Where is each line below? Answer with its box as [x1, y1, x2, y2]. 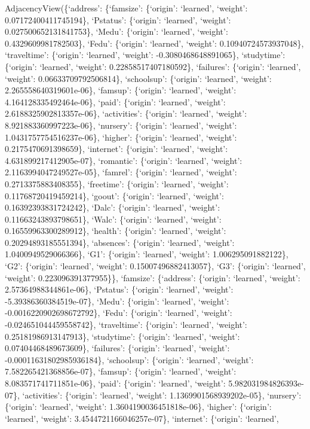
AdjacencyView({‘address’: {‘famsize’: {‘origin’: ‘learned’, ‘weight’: [5, 2, 248, 14]
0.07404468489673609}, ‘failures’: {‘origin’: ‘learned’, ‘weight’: [5, 342, 230, 354]
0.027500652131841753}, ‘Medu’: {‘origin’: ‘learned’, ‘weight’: [5, 25, 228, 38]
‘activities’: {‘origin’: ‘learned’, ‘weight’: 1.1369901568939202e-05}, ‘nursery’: [22, 388, 302, 401]
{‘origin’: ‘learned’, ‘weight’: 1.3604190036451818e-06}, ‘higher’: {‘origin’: [5, 400, 272, 413]
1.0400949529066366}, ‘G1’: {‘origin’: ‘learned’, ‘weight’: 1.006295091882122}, [5, 248, 288, 260]
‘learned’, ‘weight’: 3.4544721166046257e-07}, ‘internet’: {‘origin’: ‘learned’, [5, 412, 279, 424]
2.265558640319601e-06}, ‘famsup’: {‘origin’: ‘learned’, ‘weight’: [5, 84, 237, 96]
